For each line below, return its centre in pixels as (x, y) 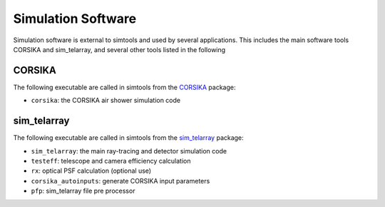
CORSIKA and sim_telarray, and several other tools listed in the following (119, 49)
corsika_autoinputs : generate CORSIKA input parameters (120, 181)
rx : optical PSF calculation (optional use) (91, 171)
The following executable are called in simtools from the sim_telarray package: (128, 138)
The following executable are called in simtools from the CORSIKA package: (124, 87)
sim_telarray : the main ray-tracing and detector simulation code (129, 151)
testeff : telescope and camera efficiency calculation (111, 161)
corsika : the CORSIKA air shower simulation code (106, 101)
